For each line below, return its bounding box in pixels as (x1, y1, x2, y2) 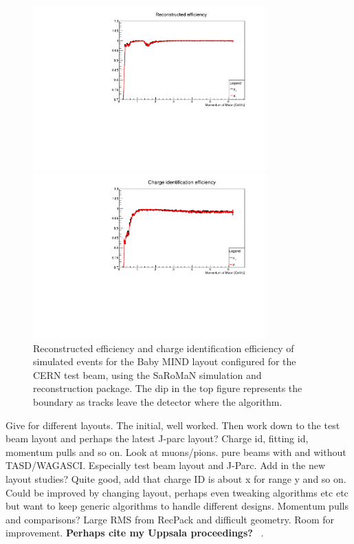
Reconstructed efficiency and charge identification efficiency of (33, 340, 294, 355)
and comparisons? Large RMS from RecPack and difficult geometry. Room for (5, 512, 335, 526)
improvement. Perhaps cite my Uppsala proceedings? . (5, 525, 264, 540)
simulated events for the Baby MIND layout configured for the (33, 354, 296, 369)
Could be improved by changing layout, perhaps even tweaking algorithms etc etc (5, 485, 349, 499)
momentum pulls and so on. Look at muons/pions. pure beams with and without (5, 444, 346, 459)
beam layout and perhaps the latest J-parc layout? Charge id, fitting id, (5, 431, 309, 446)
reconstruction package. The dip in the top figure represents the (33, 381, 302, 395)
